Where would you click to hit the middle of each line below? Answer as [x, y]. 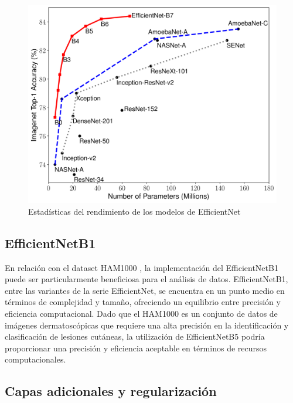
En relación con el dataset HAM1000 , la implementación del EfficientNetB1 [142, 267]
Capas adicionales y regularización [111, 391]
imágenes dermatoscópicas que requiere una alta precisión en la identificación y [147, 325]
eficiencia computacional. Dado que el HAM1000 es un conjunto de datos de [141, 314]
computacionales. [35, 359]
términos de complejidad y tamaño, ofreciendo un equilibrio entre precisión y [143, 302]
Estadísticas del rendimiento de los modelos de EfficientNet [134, 211]
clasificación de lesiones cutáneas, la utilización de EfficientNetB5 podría [135, 336]
